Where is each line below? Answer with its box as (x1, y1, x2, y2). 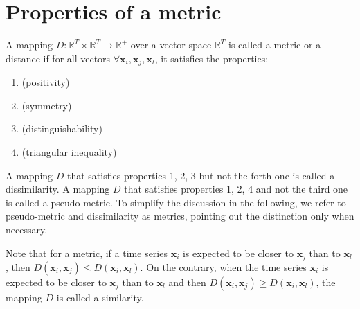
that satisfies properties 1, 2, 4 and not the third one (124, 182, 348, 196)
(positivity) (21, 75, 70, 89)
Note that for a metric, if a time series (6, 245, 168, 260)
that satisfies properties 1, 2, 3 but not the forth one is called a (66, 168, 335, 182)
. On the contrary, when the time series (140, 259, 307, 274)
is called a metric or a (228, 37, 321, 52)
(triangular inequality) (21, 144, 117, 159)
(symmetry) (21, 98, 72, 112)
